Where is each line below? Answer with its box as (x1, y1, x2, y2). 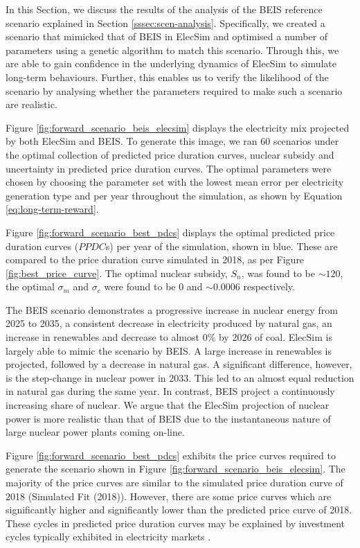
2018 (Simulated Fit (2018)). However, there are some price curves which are (6, 488, 332, 503)
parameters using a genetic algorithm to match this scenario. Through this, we (6, 42, 339, 57)
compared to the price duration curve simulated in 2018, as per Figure (6, 252, 305, 267)
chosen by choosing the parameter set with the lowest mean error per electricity (6, 175, 344, 189)
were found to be (104, 279, 176, 294)
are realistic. (6, 97, 57, 112)
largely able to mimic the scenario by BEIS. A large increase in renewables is (6, 343, 332, 357)
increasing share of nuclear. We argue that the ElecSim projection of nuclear (6, 398, 330, 412)
